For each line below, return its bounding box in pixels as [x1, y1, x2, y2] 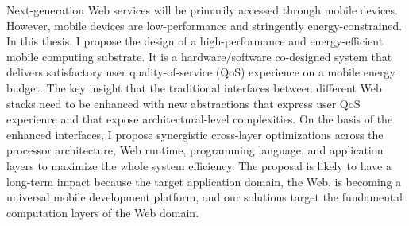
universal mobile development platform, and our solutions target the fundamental [6, 189, 403, 205]
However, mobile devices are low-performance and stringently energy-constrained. [6, 17, 403, 33]
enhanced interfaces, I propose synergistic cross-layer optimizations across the [6, 126, 384, 142]
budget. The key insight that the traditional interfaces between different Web [6, 79, 382, 95]
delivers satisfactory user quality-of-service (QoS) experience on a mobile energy [6, 64, 395, 80]
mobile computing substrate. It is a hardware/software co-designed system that [6, 48, 392, 64]
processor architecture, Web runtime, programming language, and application [6, 142, 384, 158]
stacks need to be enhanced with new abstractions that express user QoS [6, 95, 361, 111]
